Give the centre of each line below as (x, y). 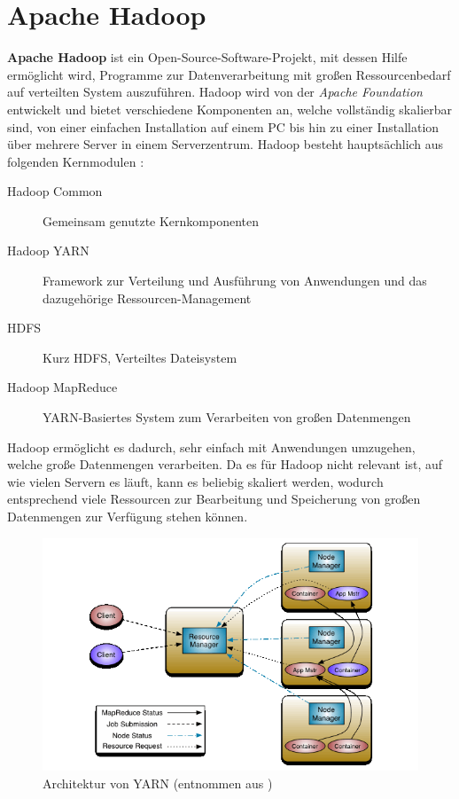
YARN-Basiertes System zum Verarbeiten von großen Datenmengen (227, 417)
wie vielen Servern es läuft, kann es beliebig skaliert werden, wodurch (195, 481)
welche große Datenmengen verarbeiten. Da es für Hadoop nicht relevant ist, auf (225, 464)
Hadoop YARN (48, 251)
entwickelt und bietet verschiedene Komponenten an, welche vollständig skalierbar (229, 109)
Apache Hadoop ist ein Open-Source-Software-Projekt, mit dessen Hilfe (207, 57)
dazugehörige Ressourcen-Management (147, 298)
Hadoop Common (55, 191)
